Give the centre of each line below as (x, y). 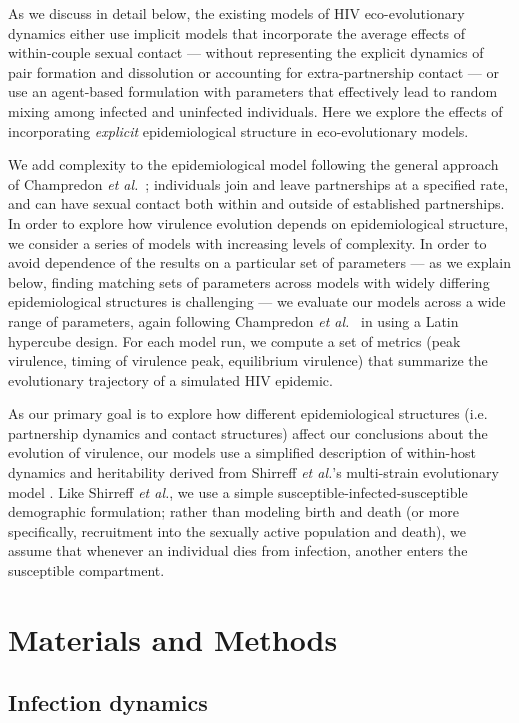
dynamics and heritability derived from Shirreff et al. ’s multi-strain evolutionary (253, 472)
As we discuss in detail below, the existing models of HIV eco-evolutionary (236, 13)
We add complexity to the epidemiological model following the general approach (253, 164)
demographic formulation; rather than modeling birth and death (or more (234, 511)
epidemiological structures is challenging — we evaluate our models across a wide (257, 301)
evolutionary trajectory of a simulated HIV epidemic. (170, 379)
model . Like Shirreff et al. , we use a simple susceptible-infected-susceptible (238, 491)
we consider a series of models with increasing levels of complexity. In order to (247, 242)
